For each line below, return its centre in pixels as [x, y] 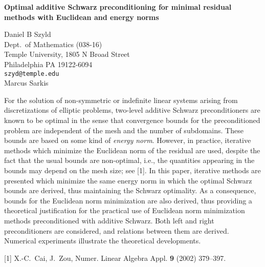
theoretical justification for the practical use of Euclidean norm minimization [125, 210]
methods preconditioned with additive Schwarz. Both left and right [109, 220]
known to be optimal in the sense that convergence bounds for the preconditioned [132, 120]
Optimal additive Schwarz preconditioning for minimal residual [118, 7]
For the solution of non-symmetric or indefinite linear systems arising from [121, 100]
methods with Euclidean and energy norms [82, 17]
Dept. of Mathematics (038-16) [53, 44]
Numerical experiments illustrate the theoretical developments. [103, 241]
